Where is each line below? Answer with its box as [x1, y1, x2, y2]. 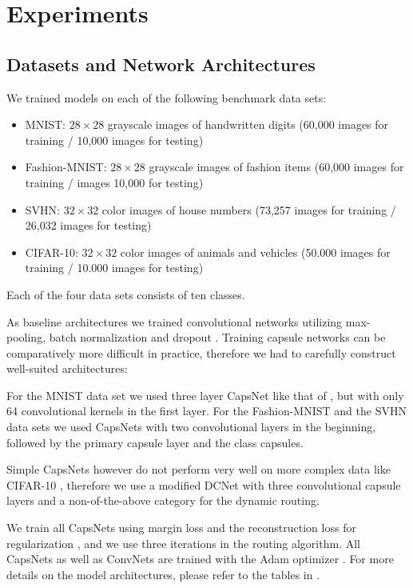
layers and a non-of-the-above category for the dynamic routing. [6, 492, 320, 509]
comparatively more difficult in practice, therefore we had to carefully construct [6, 344, 396, 361]
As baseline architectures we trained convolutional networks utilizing [6, 313, 343, 330]
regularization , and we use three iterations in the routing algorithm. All [6, 534, 360, 551]
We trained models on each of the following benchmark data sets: [6, 89, 327, 106]
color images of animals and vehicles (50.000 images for [120, 243, 391, 260]
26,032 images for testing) [25, 217, 152, 234]
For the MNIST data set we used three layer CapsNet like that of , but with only [6, 386, 404, 403]
